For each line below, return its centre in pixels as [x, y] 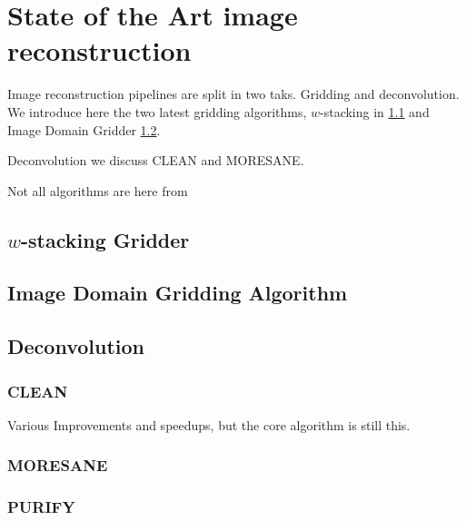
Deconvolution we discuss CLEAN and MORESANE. [156, 160]
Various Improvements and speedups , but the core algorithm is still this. [209, 424]
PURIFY [41, 507]
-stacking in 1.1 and [375, 111]
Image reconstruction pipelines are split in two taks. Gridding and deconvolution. [233, 94]
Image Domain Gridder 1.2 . [84, 129]
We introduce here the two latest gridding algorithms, [157, 111]
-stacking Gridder [105, 239]
